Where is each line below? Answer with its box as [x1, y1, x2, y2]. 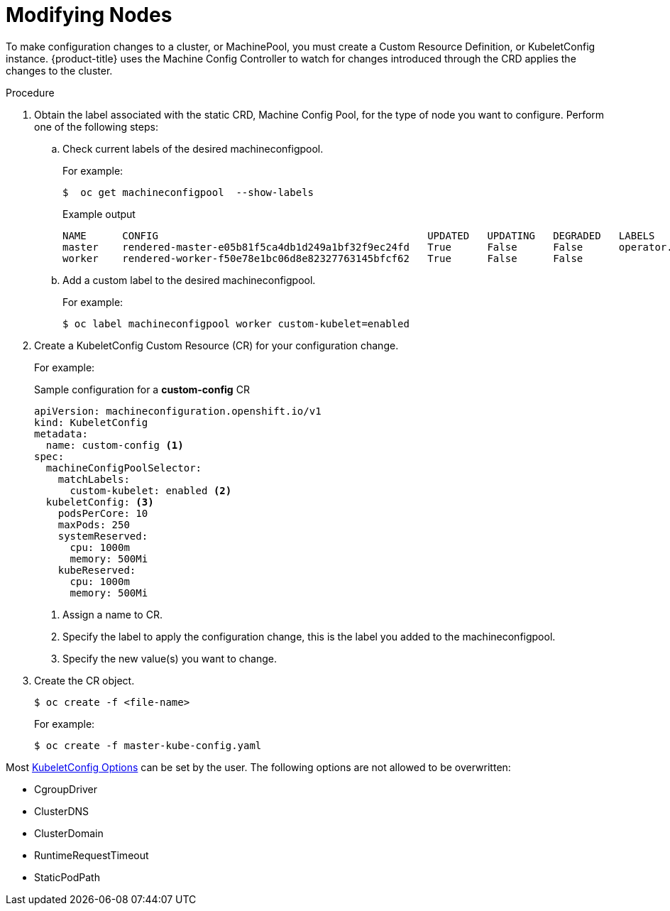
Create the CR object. [34, 674, 135, 687]
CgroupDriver [34, 782, 98, 795]
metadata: [34, 427, 88, 440]
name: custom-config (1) [45, 439, 184, 451]
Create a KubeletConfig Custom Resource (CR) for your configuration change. [34, 339, 399, 351]
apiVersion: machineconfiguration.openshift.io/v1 [34, 405, 322, 417]
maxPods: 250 [57, 518, 130, 530]
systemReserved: [57, 530, 148, 542]
